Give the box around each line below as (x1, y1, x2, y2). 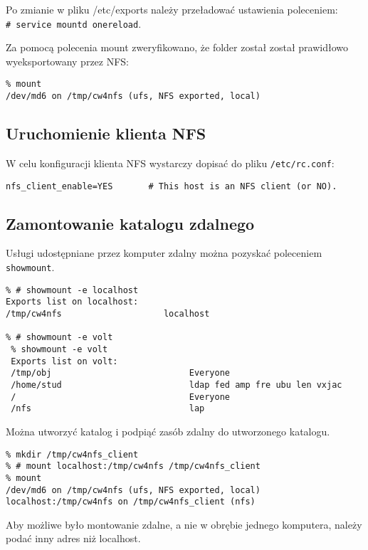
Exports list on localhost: (6, 297, 139, 307)
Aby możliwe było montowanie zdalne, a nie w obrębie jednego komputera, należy (6, 517, 362, 532)
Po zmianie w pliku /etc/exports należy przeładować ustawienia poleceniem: (6, 2, 338, 16)
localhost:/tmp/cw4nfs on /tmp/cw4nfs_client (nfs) (6, 497, 256, 507)
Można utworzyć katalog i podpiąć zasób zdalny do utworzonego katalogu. (6, 423, 330, 438)
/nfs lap (11, 403, 205, 414)
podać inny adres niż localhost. (6, 531, 141, 546)
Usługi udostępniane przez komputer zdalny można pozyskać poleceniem (6, 245, 322, 260)
